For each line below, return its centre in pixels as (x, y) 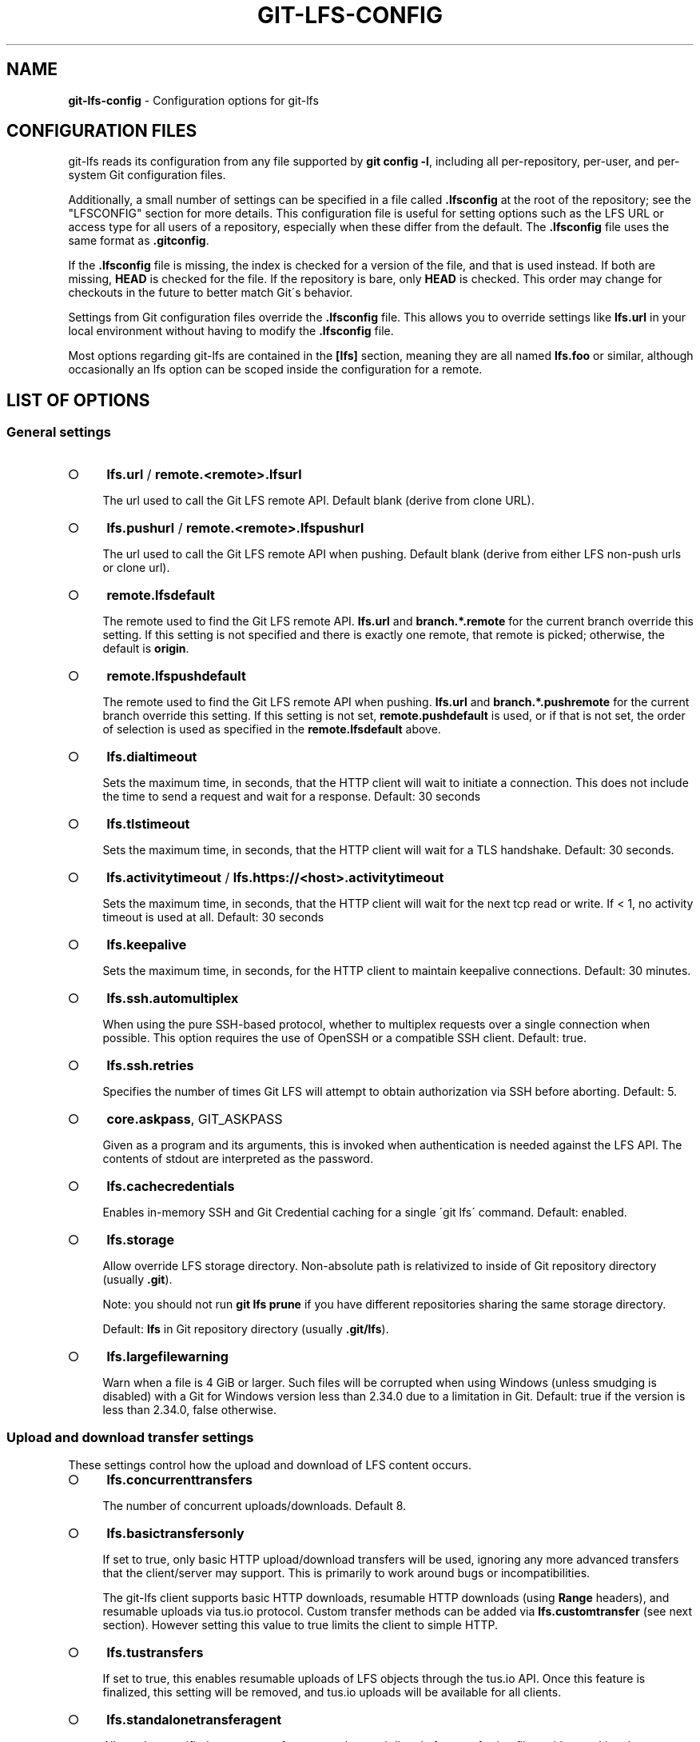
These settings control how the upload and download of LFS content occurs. (270, 1465)
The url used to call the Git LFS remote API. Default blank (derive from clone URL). (318, 500)
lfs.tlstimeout (148, 823)
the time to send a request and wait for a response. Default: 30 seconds (292, 796)
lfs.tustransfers (155, 1653)
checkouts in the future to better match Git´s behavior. (211, 293)
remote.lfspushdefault (176, 675)
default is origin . (146, 648)
